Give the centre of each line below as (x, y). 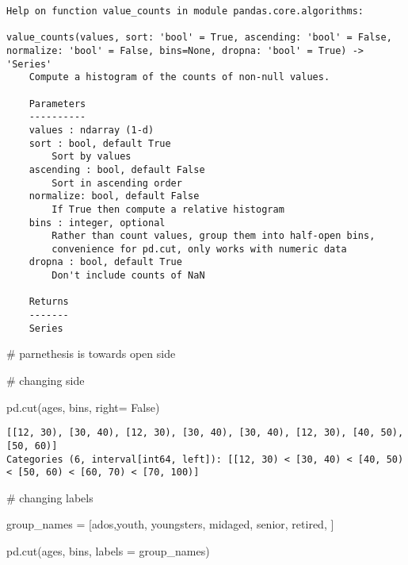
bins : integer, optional (97, 223)
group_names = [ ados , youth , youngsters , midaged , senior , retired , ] (170, 524)
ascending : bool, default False (117, 169)
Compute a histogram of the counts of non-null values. (179, 77)
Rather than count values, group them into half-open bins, (214, 236)
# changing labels (50, 497)
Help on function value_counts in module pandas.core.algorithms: (185, 11)
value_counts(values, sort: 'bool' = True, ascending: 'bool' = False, (199, 38)
